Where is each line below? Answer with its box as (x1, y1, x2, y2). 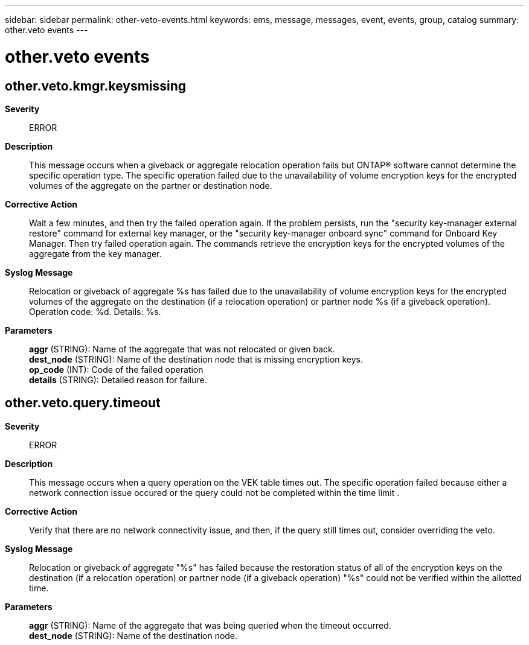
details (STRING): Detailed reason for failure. (29, 374, 207, 385)
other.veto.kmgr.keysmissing (5, 78, 187, 94)
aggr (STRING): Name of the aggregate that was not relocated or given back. (29, 343, 335, 354)
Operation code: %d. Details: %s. (29, 306, 161, 317)
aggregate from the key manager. (29, 248, 162, 259)
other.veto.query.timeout (5, 395, 161, 411)
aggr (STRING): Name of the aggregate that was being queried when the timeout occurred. (29, 620, 391, 631)
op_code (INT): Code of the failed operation (29, 364, 204, 375)
